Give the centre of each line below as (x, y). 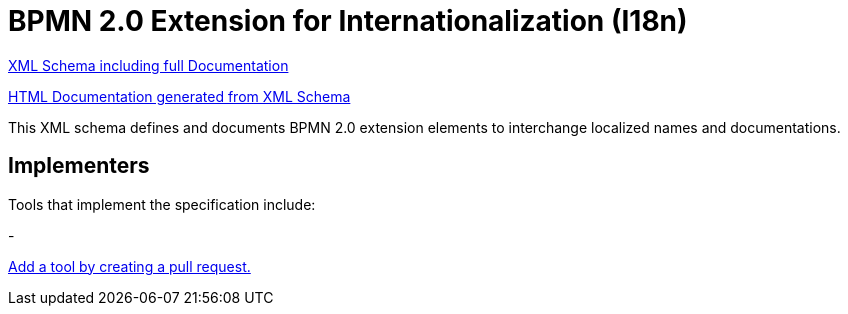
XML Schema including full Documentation (148, 65)
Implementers (79, 166)
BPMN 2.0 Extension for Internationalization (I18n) (348, 21)
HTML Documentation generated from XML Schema (179, 96)
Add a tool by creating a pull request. (129, 266)
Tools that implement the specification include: (162, 204)
